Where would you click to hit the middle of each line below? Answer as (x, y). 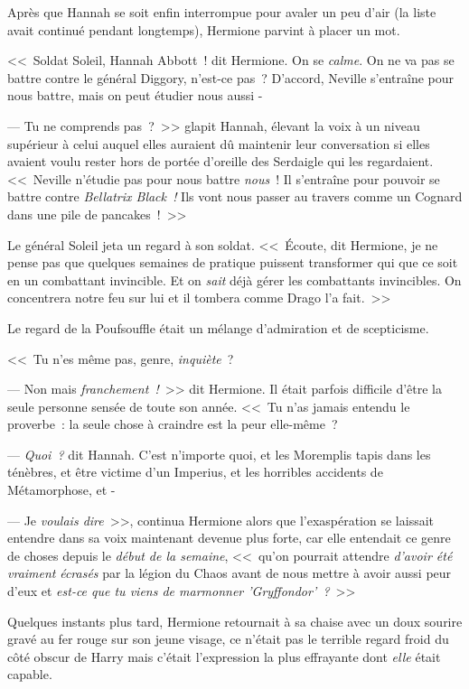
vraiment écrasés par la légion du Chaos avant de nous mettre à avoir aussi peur (230, 573)
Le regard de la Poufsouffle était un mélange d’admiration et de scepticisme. (218, 327)
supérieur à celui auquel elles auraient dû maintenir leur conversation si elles (219, 143)
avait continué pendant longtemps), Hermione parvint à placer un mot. (204, 29)
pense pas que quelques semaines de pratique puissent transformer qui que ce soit (233, 262)
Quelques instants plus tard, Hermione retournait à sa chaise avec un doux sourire (235, 621)
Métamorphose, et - (61, 490)
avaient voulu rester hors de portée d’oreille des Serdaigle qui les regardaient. (220, 161)
